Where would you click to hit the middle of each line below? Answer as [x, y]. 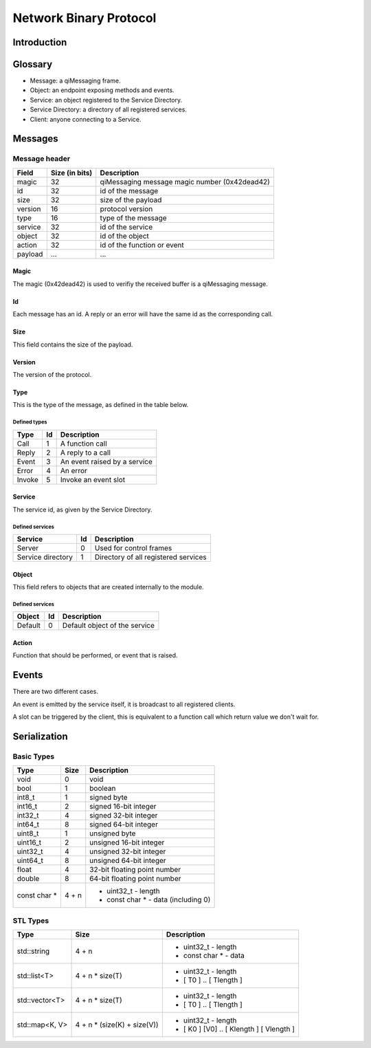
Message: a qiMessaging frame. [75, 81]
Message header [42, 159]
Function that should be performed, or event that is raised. [95, 655]
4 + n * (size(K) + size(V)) [117, 1025]
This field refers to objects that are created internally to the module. [108, 587]
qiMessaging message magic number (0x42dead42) [185, 182]
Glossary [33, 64]
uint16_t [29, 842]
